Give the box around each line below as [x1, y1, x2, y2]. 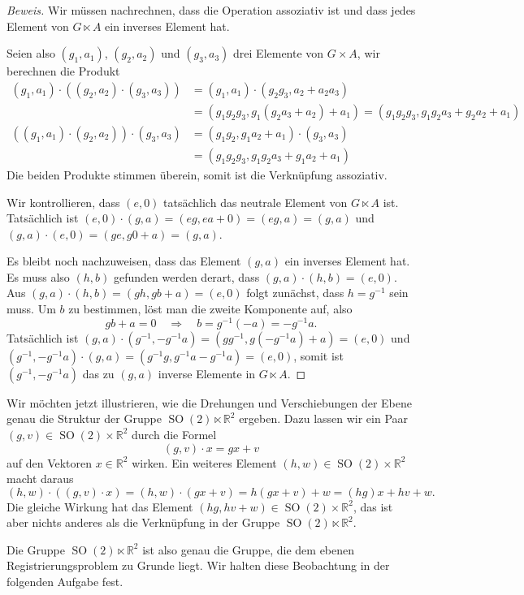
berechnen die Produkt [6, 63, 120, 80]
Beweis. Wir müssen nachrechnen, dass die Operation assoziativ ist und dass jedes [6, 2, 416, 18]
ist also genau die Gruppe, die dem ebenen [142, 541, 355, 558]
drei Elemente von [233, 45, 324, 62]
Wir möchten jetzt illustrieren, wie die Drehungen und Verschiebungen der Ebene [6, 394, 412, 411]
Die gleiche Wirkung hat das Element [6, 498, 193, 515]
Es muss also [6, 268, 70, 285]
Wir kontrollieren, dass [6, 193, 120, 210]
